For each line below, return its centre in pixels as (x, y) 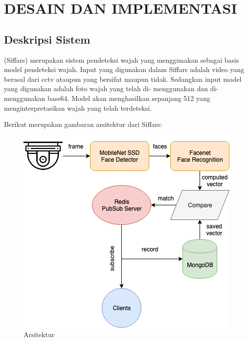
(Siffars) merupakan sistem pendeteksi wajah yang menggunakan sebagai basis (122, 60)
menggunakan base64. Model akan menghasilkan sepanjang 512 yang (107, 98)
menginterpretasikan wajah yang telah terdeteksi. (78, 108)
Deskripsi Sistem (47, 39)
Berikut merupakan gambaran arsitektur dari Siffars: (83, 124)
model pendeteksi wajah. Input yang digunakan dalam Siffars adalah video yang (124, 69)
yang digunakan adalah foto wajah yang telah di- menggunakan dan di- (111, 88)
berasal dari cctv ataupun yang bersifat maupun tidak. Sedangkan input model (123, 79)
